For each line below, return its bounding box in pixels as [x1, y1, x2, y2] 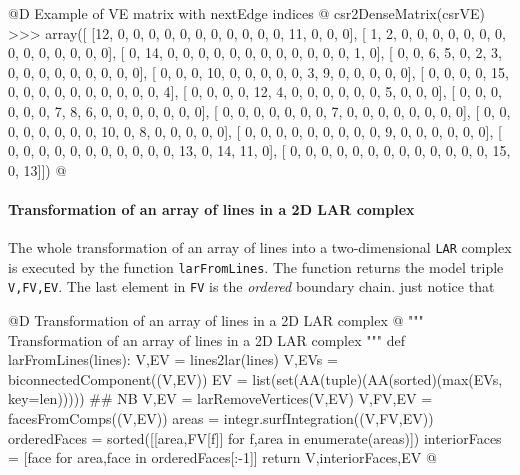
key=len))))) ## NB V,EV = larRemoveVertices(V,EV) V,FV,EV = [8, 388, 433, 409]
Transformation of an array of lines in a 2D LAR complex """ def [8, 329, 405, 350]
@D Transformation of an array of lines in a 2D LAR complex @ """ [8, 310, 424, 331]
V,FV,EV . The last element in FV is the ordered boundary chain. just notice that [8, 276, 495, 297]
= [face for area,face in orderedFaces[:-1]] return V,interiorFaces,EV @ [8, 447, 437, 468]
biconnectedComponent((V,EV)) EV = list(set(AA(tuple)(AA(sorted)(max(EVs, [8, 368, 503, 389]
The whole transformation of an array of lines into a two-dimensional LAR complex [8, 237, 512, 258]
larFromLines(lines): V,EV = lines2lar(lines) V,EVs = [8, 349, 338, 370]
